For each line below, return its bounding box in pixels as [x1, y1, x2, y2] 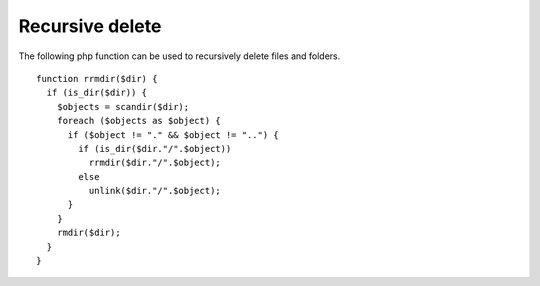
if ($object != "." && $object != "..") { [67, 129, 279, 140]
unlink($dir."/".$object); [88, 185, 222, 197]
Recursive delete [18, 15, 162, 37]
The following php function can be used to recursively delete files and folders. [18, 50, 341, 62]
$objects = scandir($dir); [56, 101, 190, 112]
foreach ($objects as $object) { [56, 115, 222, 127]
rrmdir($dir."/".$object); [88, 157, 222, 169]
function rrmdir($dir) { [36, 73, 158, 84]
